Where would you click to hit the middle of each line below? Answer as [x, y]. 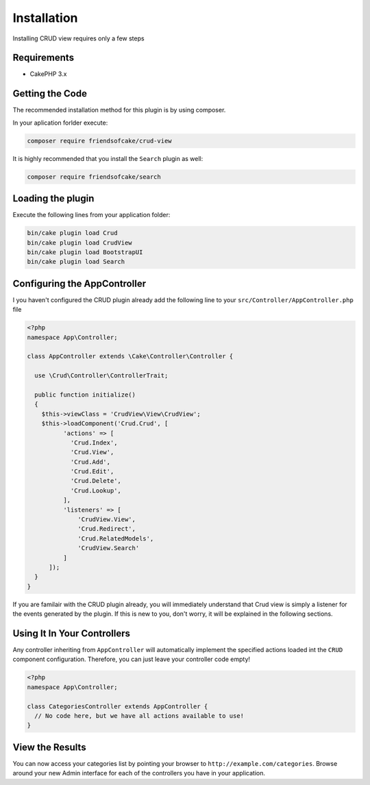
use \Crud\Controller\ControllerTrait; [101, 376]
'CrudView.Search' [109, 548]
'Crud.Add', [90, 462]
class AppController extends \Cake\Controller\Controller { [130, 357]
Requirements [44, 58]
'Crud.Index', [94, 443]
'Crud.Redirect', [107, 529]
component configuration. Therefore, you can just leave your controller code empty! [131, 659]
